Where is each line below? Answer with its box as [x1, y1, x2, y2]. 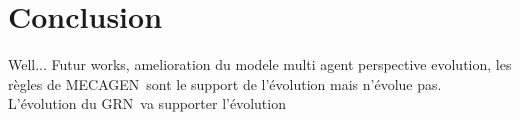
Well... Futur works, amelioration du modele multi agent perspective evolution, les [8, 54, 512, 75]
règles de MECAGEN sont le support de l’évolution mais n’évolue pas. [8, 73, 442, 94]
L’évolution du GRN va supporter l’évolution [8, 93, 286, 114]
